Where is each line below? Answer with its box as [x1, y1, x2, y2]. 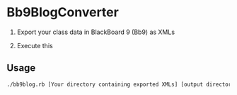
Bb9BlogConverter [6, 4, 120, 21]
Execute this [16, 41, 54, 50]
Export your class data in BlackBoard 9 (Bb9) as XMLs [16, 28, 175, 36]
